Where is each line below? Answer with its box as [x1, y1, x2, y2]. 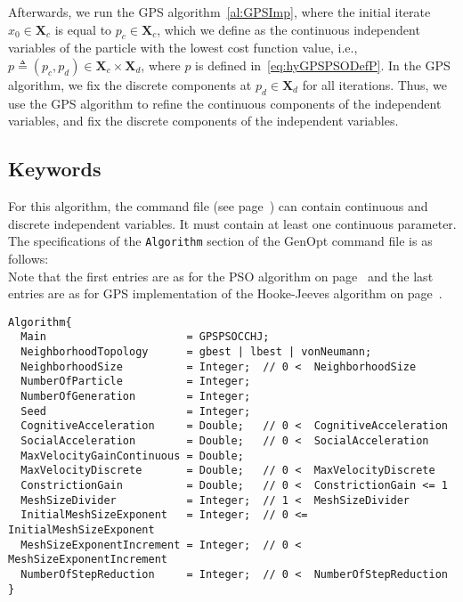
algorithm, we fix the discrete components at [8, 75, 252, 94]
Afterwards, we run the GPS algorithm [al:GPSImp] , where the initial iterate [8, 3, 431, 20]
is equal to [54, 20, 112, 38]
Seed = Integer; [20, 404, 251, 418]
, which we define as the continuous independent [157, 20, 420, 38]
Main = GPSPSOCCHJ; [20, 330, 270, 344]
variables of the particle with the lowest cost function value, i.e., [8, 38, 358, 57]
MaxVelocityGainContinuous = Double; [20, 449, 244, 462]
